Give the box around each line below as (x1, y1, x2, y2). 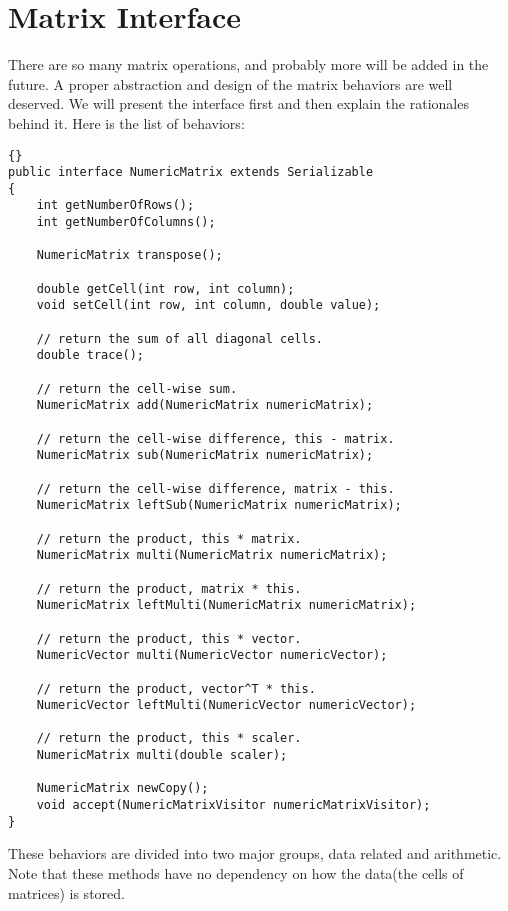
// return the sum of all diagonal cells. (36, 331, 323, 346)
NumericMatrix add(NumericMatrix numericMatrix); (36, 398, 374, 413)
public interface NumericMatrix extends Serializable (8, 165, 374, 180)
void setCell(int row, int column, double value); (36, 298, 381, 313)
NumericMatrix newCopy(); (36, 781, 209, 796)
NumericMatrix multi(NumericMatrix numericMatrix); (36, 548, 388, 563)
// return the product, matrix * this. (36, 581, 302, 596)
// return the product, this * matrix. (36, 531, 302, 546)
